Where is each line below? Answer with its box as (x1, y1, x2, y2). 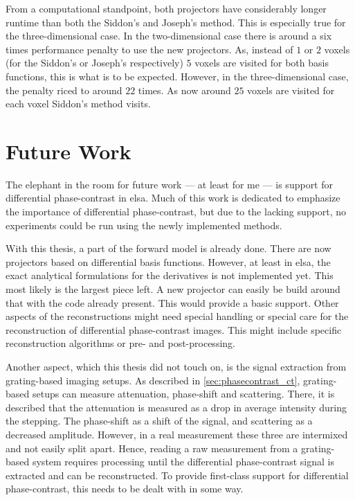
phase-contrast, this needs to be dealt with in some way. (6, 481, 244, 496)
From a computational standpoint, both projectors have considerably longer (6, 1, 327, 15)
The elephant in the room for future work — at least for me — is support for (6, 177, 334, 191)
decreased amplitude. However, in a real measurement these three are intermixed (6, 427, 348, 441)
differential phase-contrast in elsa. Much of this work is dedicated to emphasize (6, 190, 340, 205)
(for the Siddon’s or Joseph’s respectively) (6, 55, 183, 70)
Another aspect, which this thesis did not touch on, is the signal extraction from (6, 359, 347, 373)
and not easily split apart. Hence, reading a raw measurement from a (6, 440, 298, 455)
